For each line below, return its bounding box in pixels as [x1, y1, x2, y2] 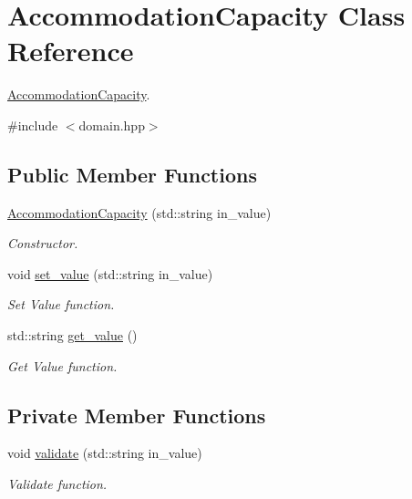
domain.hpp [78, 115, 145, 134]
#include [7, 115, 58, 134]
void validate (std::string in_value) [7, 443, 202, 463]
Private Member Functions [7, 400, 266, 429]
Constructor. [7, 234, 78, 253]
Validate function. [7, 474, 108, 494]
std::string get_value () [7, 326, 138, 345]
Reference [7, 32, 134, 69]
